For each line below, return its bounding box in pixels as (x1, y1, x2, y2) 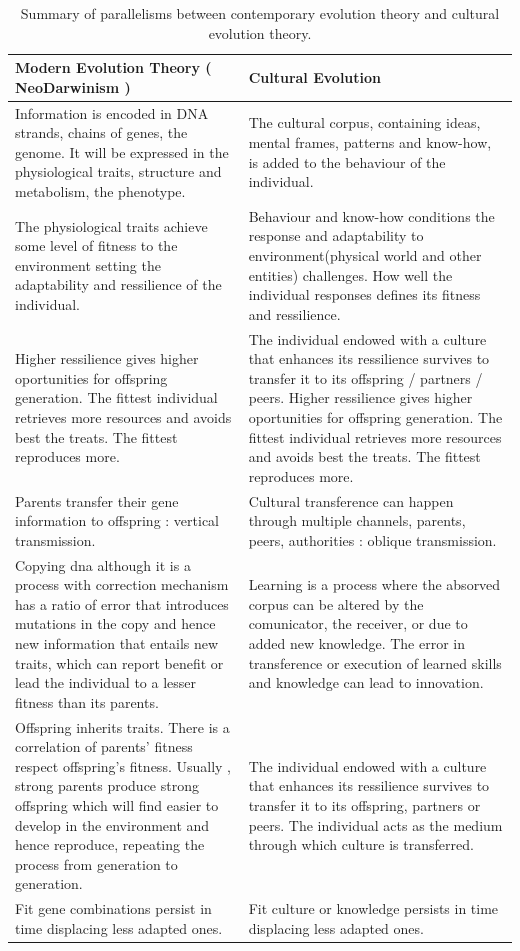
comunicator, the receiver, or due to (248, 613, 468, 634)
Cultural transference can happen (248, 490, 454, 511)
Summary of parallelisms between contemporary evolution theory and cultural (20, 3, 500, 23)
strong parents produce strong (15, 775, 199, 796)
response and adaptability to (248, 225, 424, 246)
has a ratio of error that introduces (15, 593, 229, 614)
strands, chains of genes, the (15, 122, 188, 143)
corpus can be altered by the (248, 593, 424, 614)
